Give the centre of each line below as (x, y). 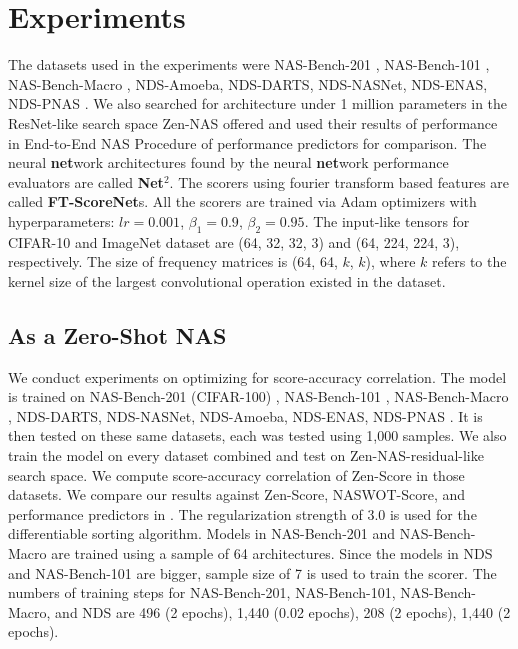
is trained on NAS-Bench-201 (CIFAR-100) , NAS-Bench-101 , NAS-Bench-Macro (258, 396)
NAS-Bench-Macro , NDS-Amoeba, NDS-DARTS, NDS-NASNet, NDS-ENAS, (248, 83)
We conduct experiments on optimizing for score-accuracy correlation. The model (257, 376)
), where (390, 261)
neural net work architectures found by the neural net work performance (228, 162)
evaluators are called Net (86, 181)
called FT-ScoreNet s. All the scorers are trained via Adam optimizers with (242, 201)
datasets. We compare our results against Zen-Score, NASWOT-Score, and (237, 494)
